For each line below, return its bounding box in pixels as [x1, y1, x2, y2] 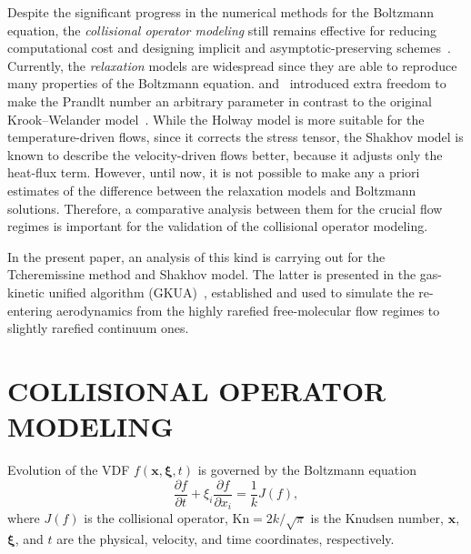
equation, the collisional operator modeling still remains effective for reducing [7, 20, 436, 39]
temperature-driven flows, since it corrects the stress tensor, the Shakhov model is [7, 127, 464, 146]
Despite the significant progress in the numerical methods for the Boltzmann [7, 3, 435, 21]
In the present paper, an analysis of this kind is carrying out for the [7, 247, 386, 266]
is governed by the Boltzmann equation [197, 460, 416, 478]
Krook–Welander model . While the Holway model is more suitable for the [7, 109, 425, 128]
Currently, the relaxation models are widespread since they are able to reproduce [7, 55, 457, 75]
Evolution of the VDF [7, 460, 130, 478]
